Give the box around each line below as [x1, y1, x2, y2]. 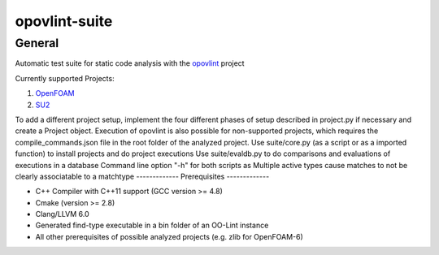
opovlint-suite [15, 12, 113, 30]
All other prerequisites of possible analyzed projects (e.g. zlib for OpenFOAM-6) [35, 231, 304, 241]
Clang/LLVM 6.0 [35, 210, 89, 219]
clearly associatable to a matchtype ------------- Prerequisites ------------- [15, 171, 270, 181]
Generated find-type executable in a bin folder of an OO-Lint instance [35, 220, 269, 231]
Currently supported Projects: [15, 73, 115, 83]
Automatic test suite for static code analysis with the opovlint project [15, 58, 245, 68]
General [15, 36, 59, 50]
